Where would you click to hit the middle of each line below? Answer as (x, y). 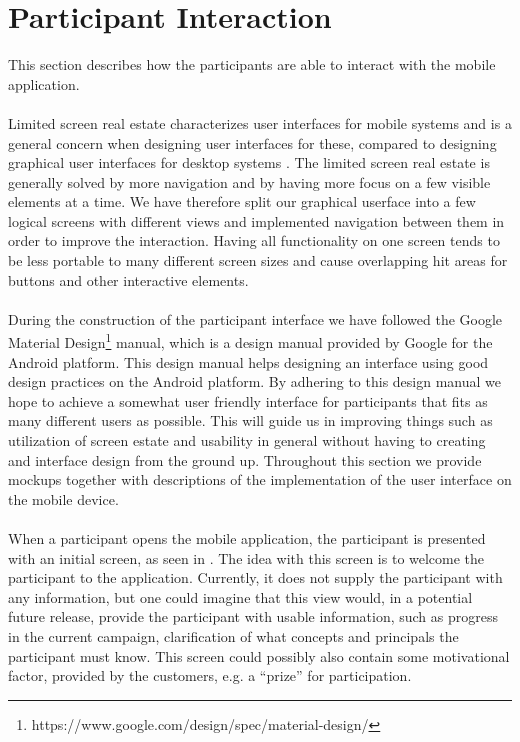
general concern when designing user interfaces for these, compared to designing (252, 142)
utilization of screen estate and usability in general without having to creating (247, 440)
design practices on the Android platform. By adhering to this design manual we (255, 381)
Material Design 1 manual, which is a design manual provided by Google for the (250, 341)
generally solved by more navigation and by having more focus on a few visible (249, 181)
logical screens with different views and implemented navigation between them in (256, 220)
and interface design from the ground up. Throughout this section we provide (245, 459)
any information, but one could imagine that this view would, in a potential (240, 596)
